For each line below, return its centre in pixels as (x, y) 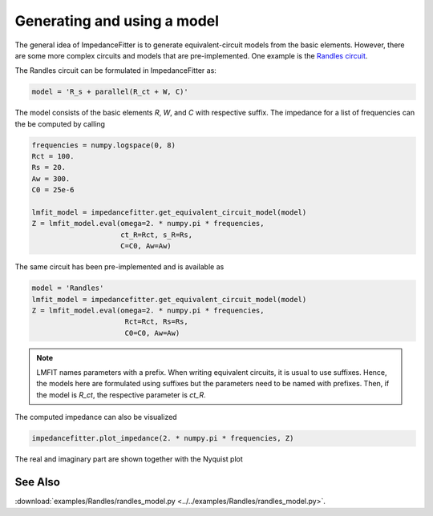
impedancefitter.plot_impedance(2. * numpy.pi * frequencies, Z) (163, 438)
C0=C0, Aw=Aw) (152, 333)
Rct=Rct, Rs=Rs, (156, 322)
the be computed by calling (60, 123)
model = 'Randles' (68, 288)
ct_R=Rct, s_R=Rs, (156, 235)
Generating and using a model (117, 21)
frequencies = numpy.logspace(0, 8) (104, 145)
